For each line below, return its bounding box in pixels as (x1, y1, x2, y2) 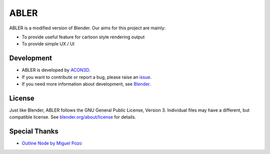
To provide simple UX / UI (21, 41, 75, 47)
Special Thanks (9, 127, 58, 136)
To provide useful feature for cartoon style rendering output (21, 34, 145, 40)
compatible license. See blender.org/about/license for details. (9, 114, 136, 120)
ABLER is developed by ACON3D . (21, 67, 91, 73)
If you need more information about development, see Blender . (21, 81, 151, 87)
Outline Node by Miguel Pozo (21, 140, 82, 147)
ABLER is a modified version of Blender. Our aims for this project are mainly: (9, 25, 166, 31)
